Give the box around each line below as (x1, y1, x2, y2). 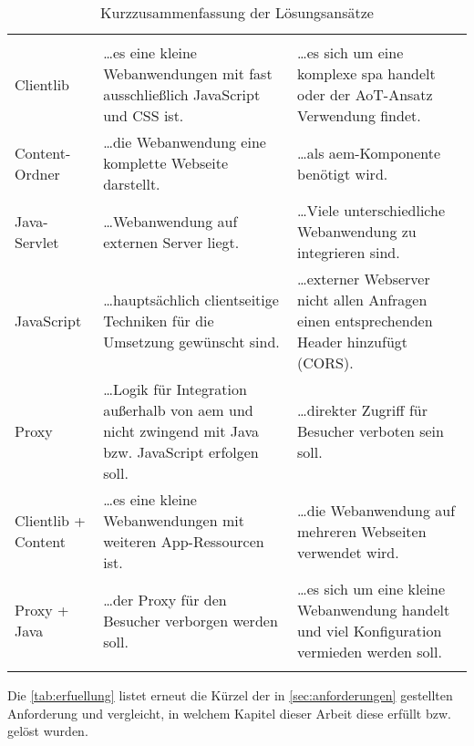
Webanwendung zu (297, 221, 417, 242)
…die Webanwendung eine (103, 131, 266, 152)
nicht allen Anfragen (297, 289, 428, 310)
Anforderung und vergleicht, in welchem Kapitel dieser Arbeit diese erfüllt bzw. (7, 703, 451, 722)
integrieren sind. (297, 242, 400, 263)
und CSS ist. (103, 105, 184, 126)
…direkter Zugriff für (297, 399, 428, 420)
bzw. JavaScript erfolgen (103, 441, 259, 462)
